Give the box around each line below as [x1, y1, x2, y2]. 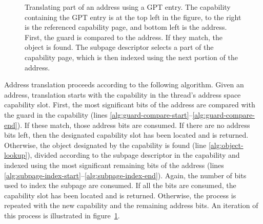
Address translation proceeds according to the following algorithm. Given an [4, 79, 244, 90]
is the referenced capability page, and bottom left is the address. [25, 22, 227, 32]
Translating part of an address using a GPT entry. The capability [25, 2, 231, 12]
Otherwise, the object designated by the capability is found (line [4, 139, 207, 150]
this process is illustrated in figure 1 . [4, 210, 120, 220]
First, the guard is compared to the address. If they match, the [25, 31, 223, 42]
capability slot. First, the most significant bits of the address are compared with [4, 99, 255, 110]
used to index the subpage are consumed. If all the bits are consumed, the [4, 180, 236, 191]
